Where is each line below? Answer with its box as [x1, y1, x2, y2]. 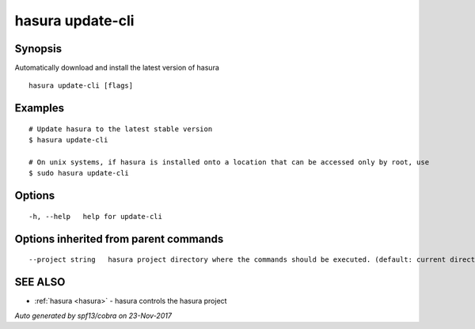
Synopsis [14, 42, 63, 55]
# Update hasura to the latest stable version [28, 124, 213, 134]
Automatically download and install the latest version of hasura [14, 63, 219, 73]
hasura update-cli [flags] [28, 81, 134, 90]
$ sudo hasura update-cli [28, 168, 130, 178]
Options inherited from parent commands [14, 232, 224, 245]
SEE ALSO [14, 275, 66, 289]
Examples [14, 101, 65, 115]
